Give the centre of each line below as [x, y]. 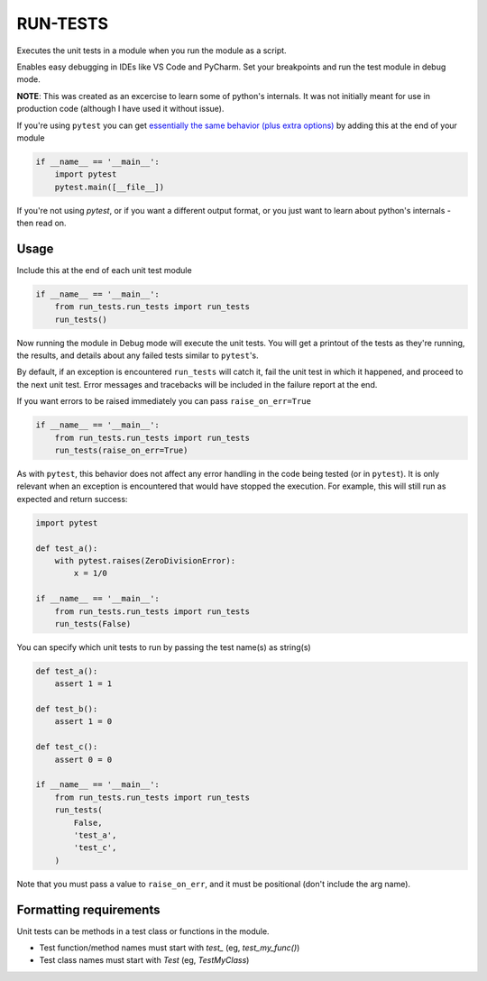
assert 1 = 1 [83, 684]
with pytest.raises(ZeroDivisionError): [145, 560]
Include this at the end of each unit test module [105, 270]
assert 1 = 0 [83, 722]
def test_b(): [67, 709]
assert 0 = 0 [83, 759]
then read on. [41, 223]
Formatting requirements [88, 909]
